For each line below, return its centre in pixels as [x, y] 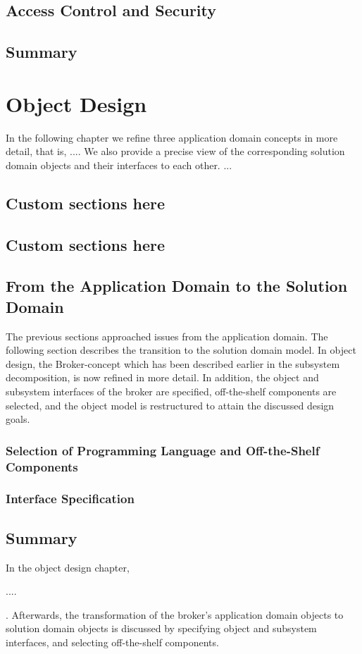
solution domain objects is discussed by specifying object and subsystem [161, 628]
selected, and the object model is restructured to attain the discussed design [170, 405]
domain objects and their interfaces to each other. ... [119, 165]
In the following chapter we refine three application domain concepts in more [172, 137]
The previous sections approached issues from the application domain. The [167, 336]
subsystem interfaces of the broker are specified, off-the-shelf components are [171, 391]
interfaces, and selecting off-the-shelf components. [112, 642]
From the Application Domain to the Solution [177, 286]
